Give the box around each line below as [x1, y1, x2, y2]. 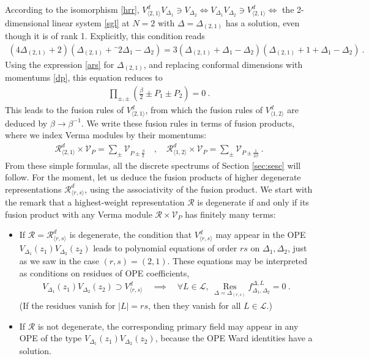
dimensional [5, 16, 50, 29]
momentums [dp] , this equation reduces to [5, 71, 163, 84]
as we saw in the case [19, 254, 99, 267]
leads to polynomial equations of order [93, 242, 237, 254]
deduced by [5, 116, 48, 129]
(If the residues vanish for [19, 298, 116, 311]
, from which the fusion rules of [145, 103, 263, 116]
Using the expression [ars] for [5, 57, 114, 70]
